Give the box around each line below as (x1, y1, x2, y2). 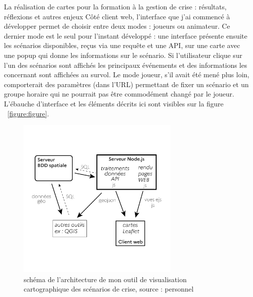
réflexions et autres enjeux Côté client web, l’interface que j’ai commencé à (4, 11, 230, 21)
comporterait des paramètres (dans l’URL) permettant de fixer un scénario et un (4, 79, 249, 89)
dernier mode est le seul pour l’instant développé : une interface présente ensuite (4, 30, 248, 41)
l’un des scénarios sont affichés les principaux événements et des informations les (4, 59, 247, 70)
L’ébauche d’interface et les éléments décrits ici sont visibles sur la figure (4, 98, 224, 108)
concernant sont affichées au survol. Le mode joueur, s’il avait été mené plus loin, (4, 69, 250, 80)
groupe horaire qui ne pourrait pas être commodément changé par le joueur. (4, 89, 234, 99)
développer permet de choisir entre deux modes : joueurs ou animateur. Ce (4, 21, 230, 31)
